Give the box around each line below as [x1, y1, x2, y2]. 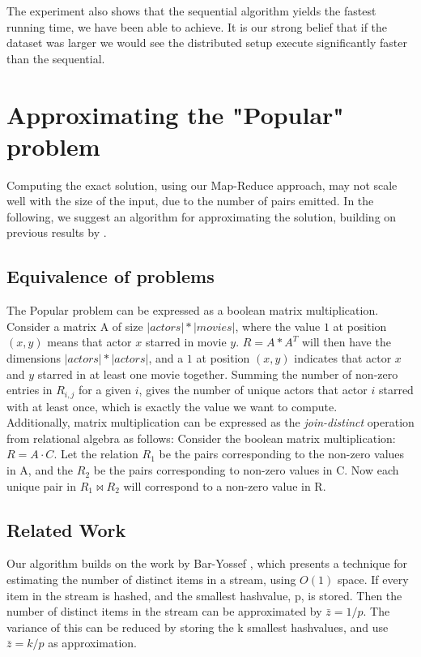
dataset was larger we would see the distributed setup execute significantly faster [6, 34, 407, 51]
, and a [148, 350, 184, 367]
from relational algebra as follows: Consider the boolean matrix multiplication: [6, 429, 396, 446]
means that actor [47, 333, 132, 350]
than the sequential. [6, 49, 105, 67]
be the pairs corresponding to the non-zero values [159, 445, 405, 462]
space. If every [337, 571, 409, 588]
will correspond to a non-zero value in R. [123, 477, 326, 494]
